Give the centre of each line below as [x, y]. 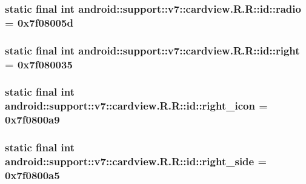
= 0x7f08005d [39, 22]
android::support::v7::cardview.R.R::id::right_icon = [136, 106]
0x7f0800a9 [32, 120]
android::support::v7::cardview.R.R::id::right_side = [136, 161]
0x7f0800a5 [32, 175]
